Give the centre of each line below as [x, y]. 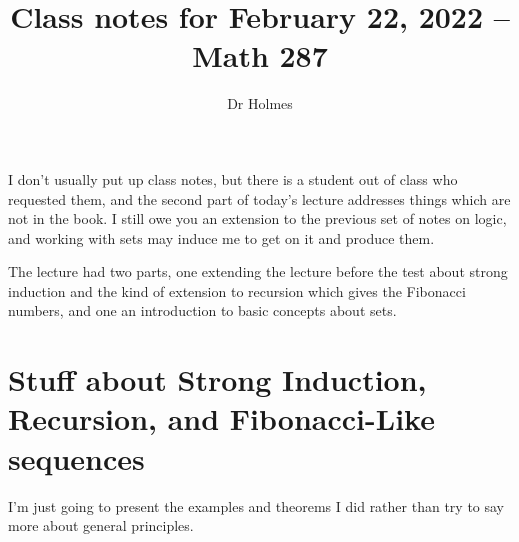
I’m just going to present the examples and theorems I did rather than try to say [256, 505]
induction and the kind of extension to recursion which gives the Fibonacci [237, 290]
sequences [76, 457]
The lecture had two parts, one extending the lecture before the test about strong [258, 271]
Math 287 [260, 55]
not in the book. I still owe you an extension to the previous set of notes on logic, [257, 218]
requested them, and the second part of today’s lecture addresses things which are [259, 198]
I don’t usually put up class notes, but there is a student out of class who [233, 178]
